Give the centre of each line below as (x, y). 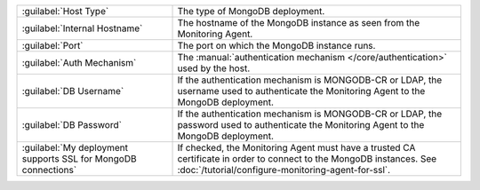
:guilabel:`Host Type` (65, 11)
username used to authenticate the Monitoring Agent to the (301, 91)
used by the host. (214, 68)
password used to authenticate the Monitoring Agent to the (301, 125)
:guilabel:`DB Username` (73, 91)
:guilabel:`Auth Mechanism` (79, 63)
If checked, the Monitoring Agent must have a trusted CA (296, 148)
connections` (49, 170)
